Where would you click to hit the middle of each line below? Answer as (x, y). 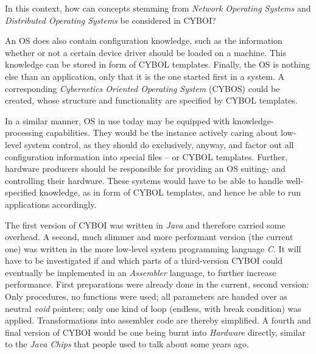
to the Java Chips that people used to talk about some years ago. (127, 344)
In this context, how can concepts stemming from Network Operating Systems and (158, 8)
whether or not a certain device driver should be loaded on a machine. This (146, 52)
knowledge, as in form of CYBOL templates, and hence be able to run (170, 192)
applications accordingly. (51, 204)
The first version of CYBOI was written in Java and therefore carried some (145, 225)
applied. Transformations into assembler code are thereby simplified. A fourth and (158, 320)
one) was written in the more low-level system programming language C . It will (153, 248)
